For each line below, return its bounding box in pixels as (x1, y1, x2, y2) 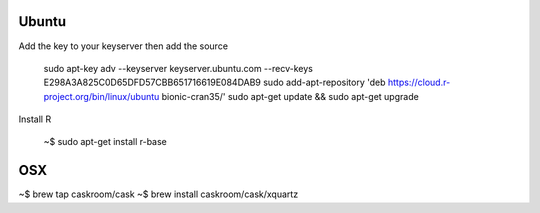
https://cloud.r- (387, 76, 451, 89)
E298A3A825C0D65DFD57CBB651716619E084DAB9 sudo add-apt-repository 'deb (43, 76, 386, 89)
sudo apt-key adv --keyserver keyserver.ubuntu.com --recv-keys (43, 62, 314, 74)
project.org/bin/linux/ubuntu (43, 90, 160, 102)
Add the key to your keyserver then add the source (18, 40, 229, 52)
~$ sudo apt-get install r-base (43, 136, 167, 148)
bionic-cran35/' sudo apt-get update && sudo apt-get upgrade (161, 90, 419, 102)
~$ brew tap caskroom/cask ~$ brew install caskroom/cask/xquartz (18, 188, 299, 200)
